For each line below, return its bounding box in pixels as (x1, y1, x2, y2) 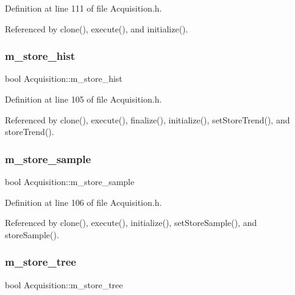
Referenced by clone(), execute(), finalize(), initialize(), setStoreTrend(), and (5, 113, 290, 126)
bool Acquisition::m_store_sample (5, 175, 135, 188)
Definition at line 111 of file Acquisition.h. (5, 2, 162, 14)
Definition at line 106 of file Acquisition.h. (5, 195, 162, 208)
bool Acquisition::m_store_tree (5, 278, 123, 291)
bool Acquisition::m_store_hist (5, 72, 123, 85)
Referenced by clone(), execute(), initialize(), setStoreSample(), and (5, 216, 257, 229)
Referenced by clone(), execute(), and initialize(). (5, 22, 188, 35)
